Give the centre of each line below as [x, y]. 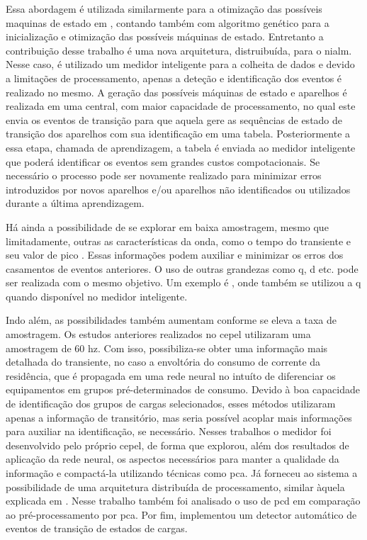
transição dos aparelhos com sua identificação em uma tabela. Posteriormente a [178, 134]
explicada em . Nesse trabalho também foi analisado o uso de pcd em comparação [183, 501]
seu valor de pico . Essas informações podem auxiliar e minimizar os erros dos [175, 255]
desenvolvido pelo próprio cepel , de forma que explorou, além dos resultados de [177, 445]
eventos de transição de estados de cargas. [97, 528]
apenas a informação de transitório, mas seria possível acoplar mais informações [179, 417]
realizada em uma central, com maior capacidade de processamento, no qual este [181, 106]
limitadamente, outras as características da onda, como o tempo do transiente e [178, 241]
